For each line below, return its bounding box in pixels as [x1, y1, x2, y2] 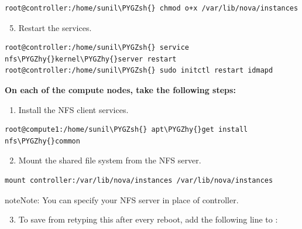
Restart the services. [18, 21, 92, 33]
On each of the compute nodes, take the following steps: [5, 83, 236, 95]
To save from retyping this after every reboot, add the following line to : [18, 213, 278, 225]
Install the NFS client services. [18, 103, 129, 115]
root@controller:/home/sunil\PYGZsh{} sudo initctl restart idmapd [5, 66, 273, 75]
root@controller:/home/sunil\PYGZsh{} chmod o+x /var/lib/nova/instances [5, 4, 298, 12]
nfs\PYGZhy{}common [5, 136, 80, 145]
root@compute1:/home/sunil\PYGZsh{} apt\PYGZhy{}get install [5, 125, 248, 134]
